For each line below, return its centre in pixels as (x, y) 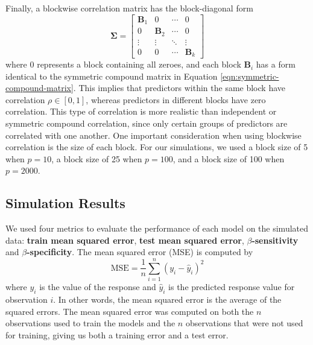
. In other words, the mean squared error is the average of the (167, 299)
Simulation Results (65, 203)
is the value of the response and (98, 287)
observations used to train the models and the (90, 323)
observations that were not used (244, 323)
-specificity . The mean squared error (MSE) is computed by (140, 252)
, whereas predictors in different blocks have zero (176, 99)
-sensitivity (275, 240)
